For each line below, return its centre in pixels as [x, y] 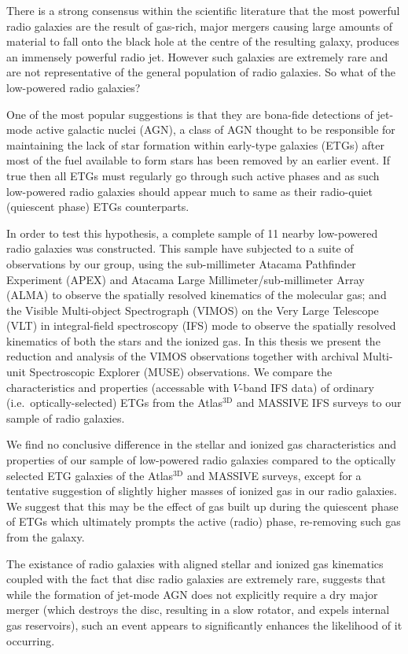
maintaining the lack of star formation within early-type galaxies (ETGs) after [195, 144]
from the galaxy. [46, 537]
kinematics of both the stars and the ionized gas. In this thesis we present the [193, 340]
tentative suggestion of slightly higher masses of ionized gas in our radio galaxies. [202, 491]
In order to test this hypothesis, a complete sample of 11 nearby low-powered [192, 233]
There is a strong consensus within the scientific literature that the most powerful [203, 10]
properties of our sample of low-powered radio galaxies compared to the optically [201, 460]
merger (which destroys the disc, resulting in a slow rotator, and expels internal [198, 610]
